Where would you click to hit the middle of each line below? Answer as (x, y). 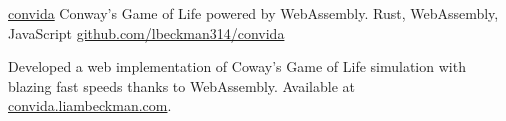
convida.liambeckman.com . (90, 105)
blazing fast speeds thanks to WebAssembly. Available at (181, 85)
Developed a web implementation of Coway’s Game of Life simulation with (237, 66)
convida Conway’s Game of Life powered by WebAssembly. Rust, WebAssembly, (253, 13)
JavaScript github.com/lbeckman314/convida (146, 32)
